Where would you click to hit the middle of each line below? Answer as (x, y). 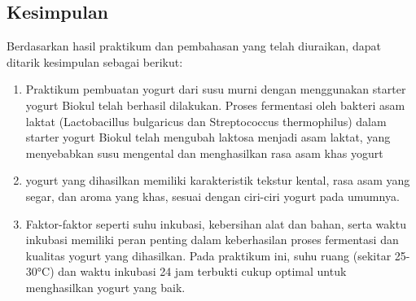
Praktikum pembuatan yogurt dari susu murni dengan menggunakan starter (216, 89)
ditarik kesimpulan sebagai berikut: (95, 61)
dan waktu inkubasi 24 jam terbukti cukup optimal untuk (202, 271)
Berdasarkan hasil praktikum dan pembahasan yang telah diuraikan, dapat (194, 46)
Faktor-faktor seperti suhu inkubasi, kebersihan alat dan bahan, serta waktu (216, 223)
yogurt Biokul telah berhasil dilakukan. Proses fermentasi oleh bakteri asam (215, 105)
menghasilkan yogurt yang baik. (105, 287)
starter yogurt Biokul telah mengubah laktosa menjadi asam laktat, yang (208, 137)
